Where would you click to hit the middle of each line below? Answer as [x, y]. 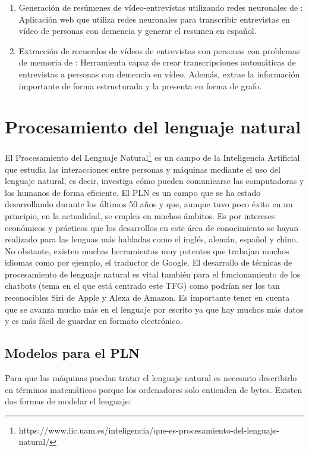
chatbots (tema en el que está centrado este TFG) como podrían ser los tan [142, 286]
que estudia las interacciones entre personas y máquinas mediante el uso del [143, 169]
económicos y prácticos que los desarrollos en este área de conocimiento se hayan [152, 227]
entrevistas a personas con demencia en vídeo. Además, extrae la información [159, 74]
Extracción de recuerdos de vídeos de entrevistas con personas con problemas [159, 50]
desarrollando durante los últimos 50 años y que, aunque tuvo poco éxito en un [149, 204]
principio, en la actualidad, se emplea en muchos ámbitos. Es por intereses [140, 215]
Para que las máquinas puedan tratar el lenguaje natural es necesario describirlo [151, 378]
